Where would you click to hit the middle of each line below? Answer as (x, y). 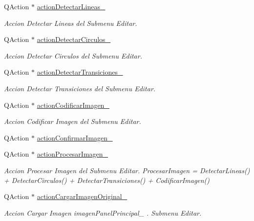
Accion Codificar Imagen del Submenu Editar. (73, 121)
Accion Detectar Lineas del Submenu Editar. (71, 23)
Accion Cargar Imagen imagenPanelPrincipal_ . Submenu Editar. (103, 212)
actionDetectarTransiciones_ (80, 72)
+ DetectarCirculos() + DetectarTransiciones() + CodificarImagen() (107, 180)
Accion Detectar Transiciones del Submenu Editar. (80, 88)
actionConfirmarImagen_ (75, 137)
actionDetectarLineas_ (71, 6)
